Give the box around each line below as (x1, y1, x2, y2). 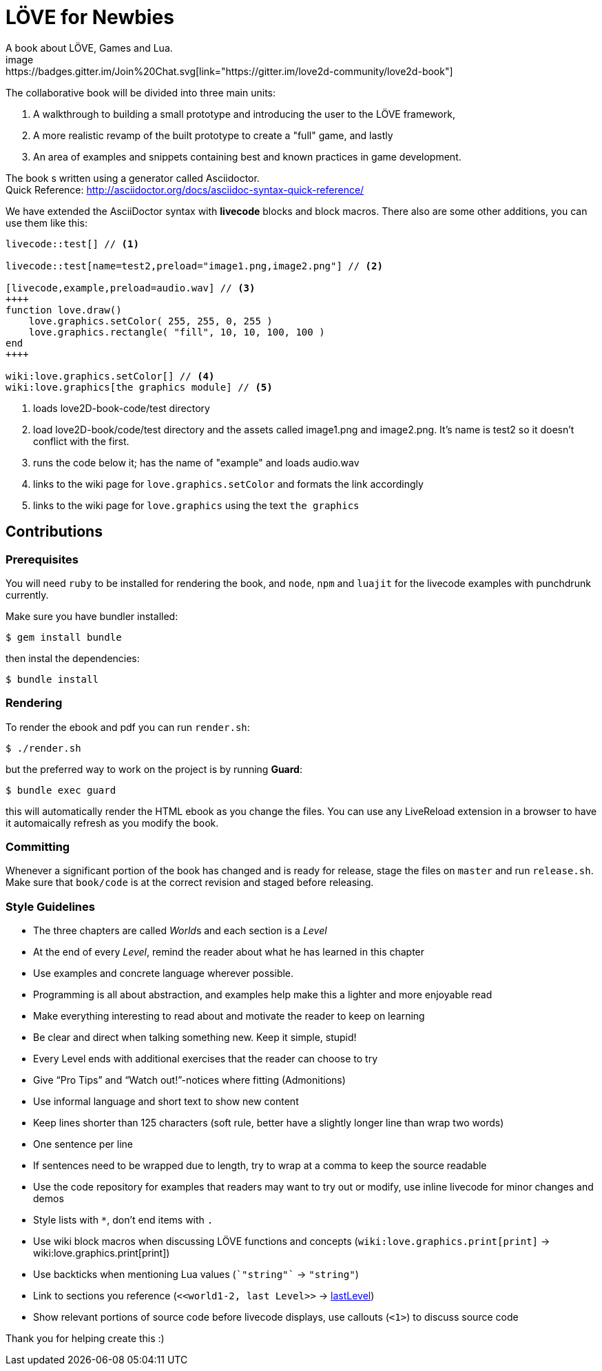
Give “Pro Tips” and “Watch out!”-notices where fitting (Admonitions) (33, 1074, 346, 1086)
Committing (6, 840, 70, 854)
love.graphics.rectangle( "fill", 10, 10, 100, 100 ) (28, 326, 325, 338)
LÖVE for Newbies (6, 6, 174, 29)
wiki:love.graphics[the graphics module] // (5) (6, 381, 273, 393)
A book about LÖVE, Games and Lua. (6, 41, 173, 54)
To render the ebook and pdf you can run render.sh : (6, 721, 250, 733)
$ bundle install (6, 673, 98, 685)
